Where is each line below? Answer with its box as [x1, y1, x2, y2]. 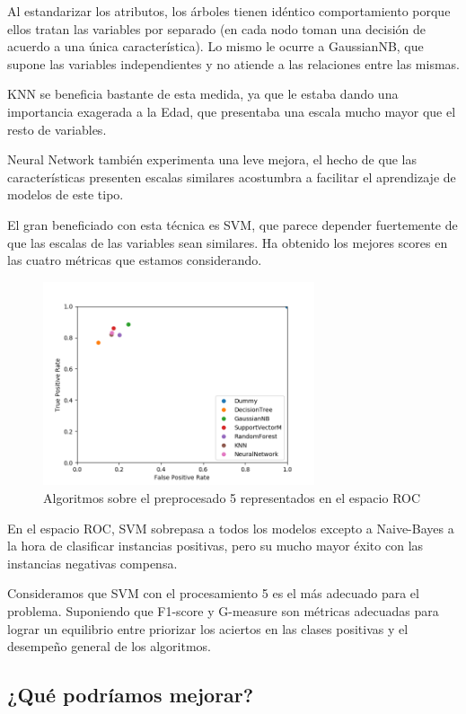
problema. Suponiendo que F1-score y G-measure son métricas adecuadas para [7, 602, 439, 621]
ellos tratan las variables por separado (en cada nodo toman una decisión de [7, 19, 426, 38]
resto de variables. [7, 119, 107, 138]
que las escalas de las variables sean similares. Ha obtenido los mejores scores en [7, 233, 448, 251]
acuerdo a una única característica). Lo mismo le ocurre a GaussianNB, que [7, 37, 424, 56]
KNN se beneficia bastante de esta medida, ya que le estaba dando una [7, 84, 399, 103]
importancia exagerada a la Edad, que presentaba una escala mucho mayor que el [7, 101, 456, 120]
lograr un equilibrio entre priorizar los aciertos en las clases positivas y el [7, 619, 409, 638]
